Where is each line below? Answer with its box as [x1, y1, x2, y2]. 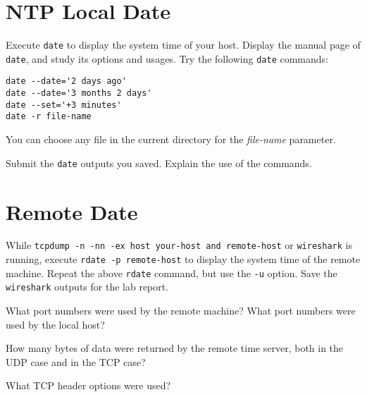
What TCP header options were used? [6, 378, 171, 393]
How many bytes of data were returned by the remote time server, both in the [6, 341, 344, 355]
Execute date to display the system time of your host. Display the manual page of [6, 37, 361, 52]
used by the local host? [6, 317, 105, 331]
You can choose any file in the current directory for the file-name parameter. [6, 132, 336, 147]
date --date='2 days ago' [6, 76, 127, 87]
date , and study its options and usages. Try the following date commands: [6, 51, 328, 66]
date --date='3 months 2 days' [6, 88, 152, 99]
